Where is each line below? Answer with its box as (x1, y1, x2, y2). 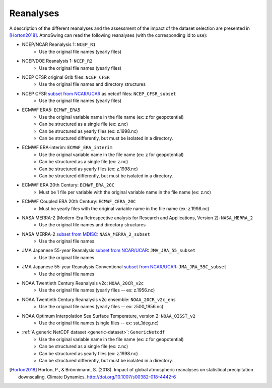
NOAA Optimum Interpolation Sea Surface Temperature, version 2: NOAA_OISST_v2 (22, 313, 196, 319)
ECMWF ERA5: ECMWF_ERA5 (22, 107, 81, 113)
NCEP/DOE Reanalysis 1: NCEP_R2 (22, 58, 93, 64)
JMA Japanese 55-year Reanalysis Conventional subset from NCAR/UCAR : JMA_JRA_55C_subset (22, 264, 227, 270)
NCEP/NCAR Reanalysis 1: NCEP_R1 (22, 41, 96, 47)
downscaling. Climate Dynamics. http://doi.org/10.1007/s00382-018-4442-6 (18, 374, 176, 380)
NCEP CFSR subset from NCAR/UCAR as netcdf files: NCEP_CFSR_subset (22, 90, 176, 96)
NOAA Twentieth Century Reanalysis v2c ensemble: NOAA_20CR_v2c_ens (22, 296, 176, 303)
